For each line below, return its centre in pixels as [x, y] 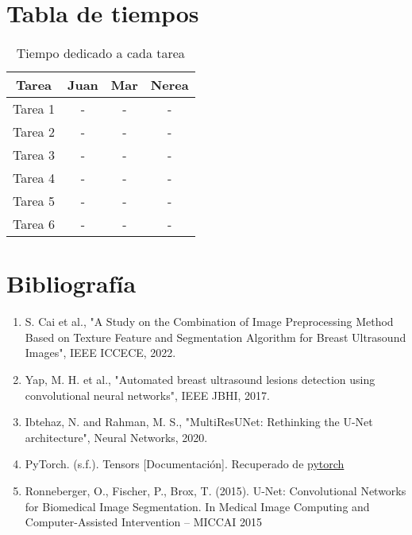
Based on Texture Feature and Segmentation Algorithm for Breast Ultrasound [216, 337]
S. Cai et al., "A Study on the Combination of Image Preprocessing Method [209, 322]
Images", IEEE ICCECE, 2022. [100, 353]
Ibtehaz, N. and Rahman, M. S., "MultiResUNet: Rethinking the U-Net [199, 422]
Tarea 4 [34, 178]
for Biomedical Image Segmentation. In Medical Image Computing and [197, 506]
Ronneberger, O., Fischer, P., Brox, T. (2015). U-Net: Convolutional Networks [216, 490]
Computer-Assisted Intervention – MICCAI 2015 [143, 522]
